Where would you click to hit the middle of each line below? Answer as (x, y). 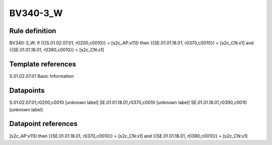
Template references (43, 64)
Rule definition (33, 31)
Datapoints (27, 91)
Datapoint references (44, 124)
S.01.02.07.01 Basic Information (42, 76)
